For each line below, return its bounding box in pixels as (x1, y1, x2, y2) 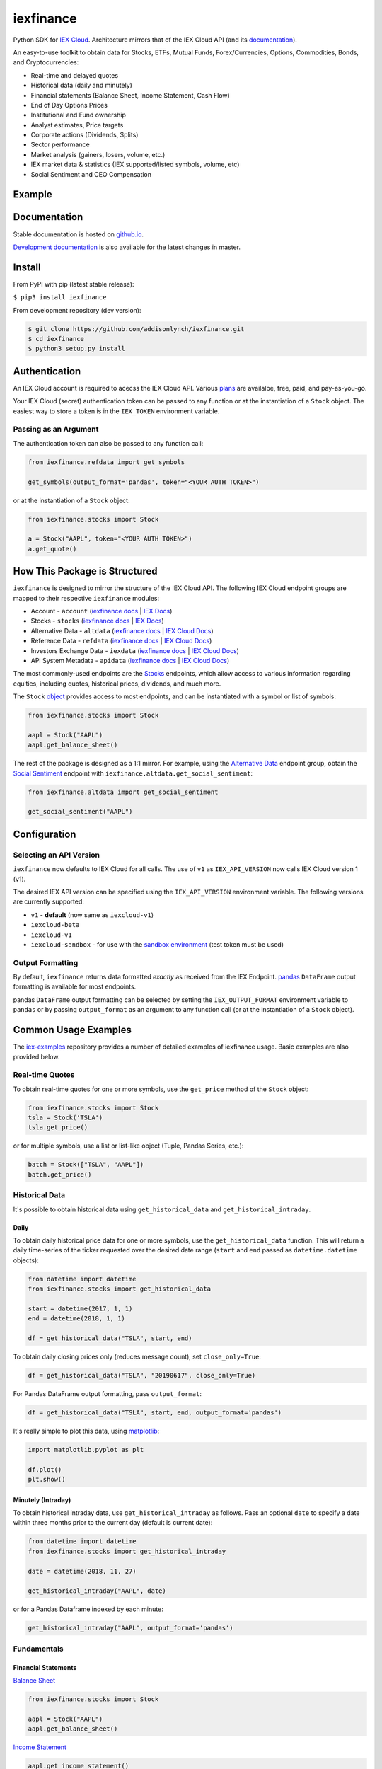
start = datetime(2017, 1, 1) (28, 1304, 133, 1313)
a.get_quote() (28, 545, 77, 553)
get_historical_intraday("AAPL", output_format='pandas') (28, 1624, 233, 1632)
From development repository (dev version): (13, 306, 141, 314)
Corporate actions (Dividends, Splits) (30, 131, 139, 139)
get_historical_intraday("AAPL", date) (28, 1587, 166, 1595)
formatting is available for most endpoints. (13, 982, 137, 991)
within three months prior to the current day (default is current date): (13, 1519, 213, 1527)
